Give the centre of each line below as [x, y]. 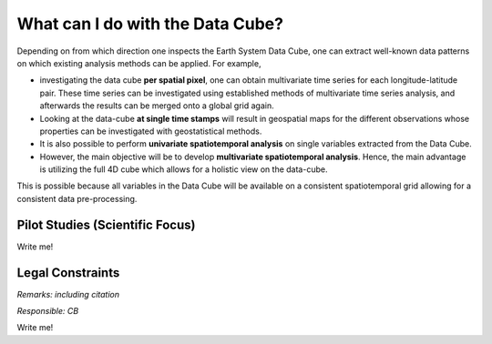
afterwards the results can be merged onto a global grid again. [157, 106]
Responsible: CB [48, 311]
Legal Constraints [68, 273]
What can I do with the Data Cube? [150, 24]
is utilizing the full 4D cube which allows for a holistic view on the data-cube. [184, 169]
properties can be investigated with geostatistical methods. [151, 131]
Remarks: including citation [68, 294]
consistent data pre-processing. [77, 198]
